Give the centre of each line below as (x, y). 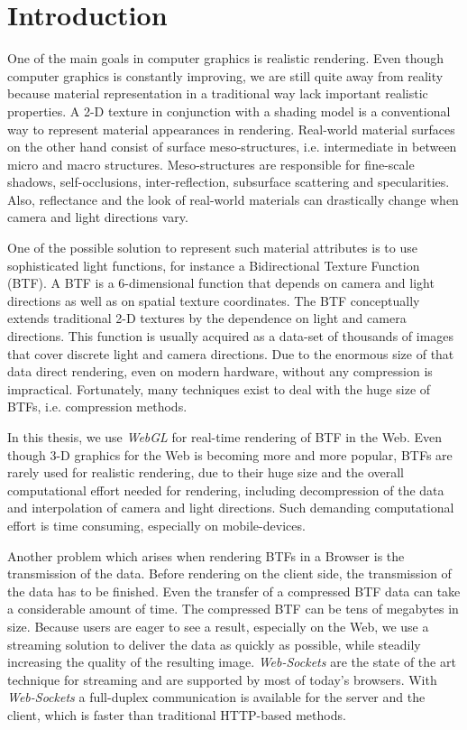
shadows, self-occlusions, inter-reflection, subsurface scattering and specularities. (229, 182)
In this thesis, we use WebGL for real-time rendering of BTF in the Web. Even (224, 437)
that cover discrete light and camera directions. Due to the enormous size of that (231, 353)
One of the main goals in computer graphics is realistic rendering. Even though (226, 58)
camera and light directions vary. (98, 217)
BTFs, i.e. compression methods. (97, 407)
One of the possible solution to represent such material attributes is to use (212, 248)
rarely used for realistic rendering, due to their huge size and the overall (206, 472)
